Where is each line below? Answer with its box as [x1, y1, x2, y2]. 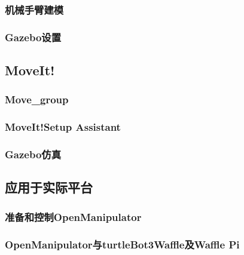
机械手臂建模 [5, 2, 64, 17]
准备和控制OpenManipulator [5, 209, 142, 224]
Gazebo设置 [5, 29, 62, 44]
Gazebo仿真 [5, 147, 62, 162]
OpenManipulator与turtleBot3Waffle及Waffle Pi [5, 236, 240, 251]
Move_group [5, 92, 69, 107]
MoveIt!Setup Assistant [5, 119, 121, 134]
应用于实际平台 [5, 178, 93, 196]
